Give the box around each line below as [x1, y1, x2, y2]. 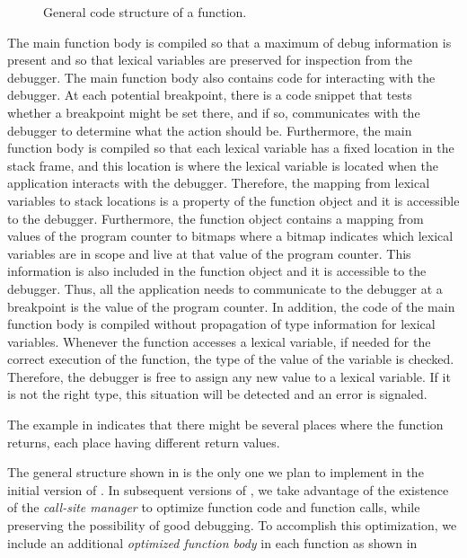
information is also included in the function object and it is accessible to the [7, 261, 427, 280]
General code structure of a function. [43, 3, 247, 21]
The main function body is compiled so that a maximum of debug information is [7, 32, 452, 51]
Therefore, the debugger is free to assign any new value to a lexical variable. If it [7, 367, 451, 385]
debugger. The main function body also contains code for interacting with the [7, 67, 436, 86]
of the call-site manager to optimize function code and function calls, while [7, 498, 420, 517]
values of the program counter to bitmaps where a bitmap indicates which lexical [7, 226, 454, 245]
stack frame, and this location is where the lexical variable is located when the [7, 155, 438, 174]
